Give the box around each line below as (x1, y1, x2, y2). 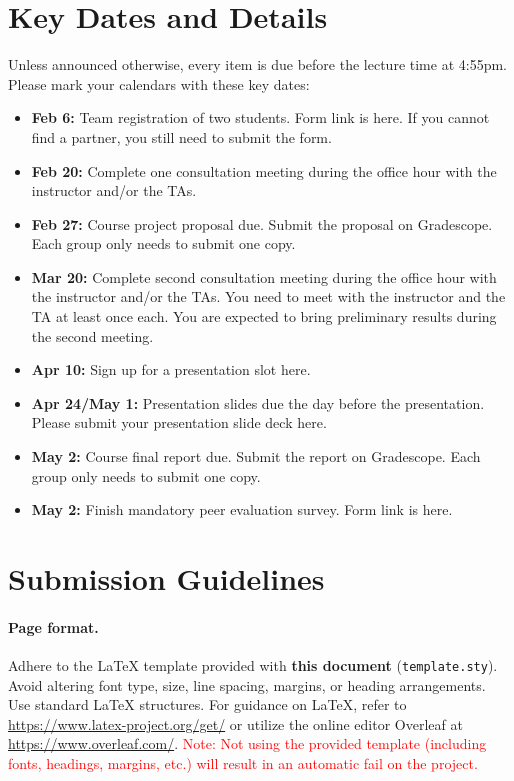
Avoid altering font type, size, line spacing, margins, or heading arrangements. (8, 674, 486, 695)
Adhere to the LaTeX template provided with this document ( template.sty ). (8, 654, 498, 675)
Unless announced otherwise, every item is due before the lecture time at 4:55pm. (8, 54, 507, 75)
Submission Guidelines (8, 558, 325, 598)
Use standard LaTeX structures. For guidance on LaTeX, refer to (8, 694, 407, 715)
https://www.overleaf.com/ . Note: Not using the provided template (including (8, 733, 487, 754)
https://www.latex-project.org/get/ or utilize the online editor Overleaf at (8, 713, 463, 734)
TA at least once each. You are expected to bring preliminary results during (31, 306, 497, 327)
